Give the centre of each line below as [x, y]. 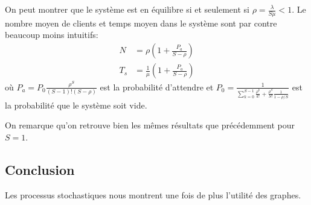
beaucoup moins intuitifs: [52, 35]
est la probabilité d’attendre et [157, 87]
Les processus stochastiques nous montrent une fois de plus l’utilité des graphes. [153, 194]
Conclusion [40, 169]
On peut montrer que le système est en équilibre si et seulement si [127, 9]
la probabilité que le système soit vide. [76, 105]
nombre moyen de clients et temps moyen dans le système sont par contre [141, 23]
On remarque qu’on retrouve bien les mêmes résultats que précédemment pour [150, 125]
